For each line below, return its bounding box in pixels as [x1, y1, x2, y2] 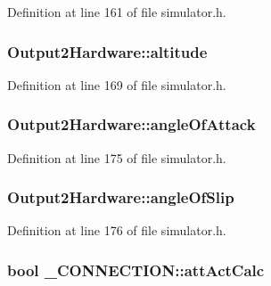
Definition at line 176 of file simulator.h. [7, 221, 226, 240]
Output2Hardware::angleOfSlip [7, 186, 234, 208]
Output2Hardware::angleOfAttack [7, 113, 256, 135]
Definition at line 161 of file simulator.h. [7, 3, 226, 20]
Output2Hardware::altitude [7, 40, 208, 62]
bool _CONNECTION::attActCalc [7, 258, 265, 281]
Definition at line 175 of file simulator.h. [7, 148, 226, 167]
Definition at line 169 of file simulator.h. [7, 75, 226, 94]
